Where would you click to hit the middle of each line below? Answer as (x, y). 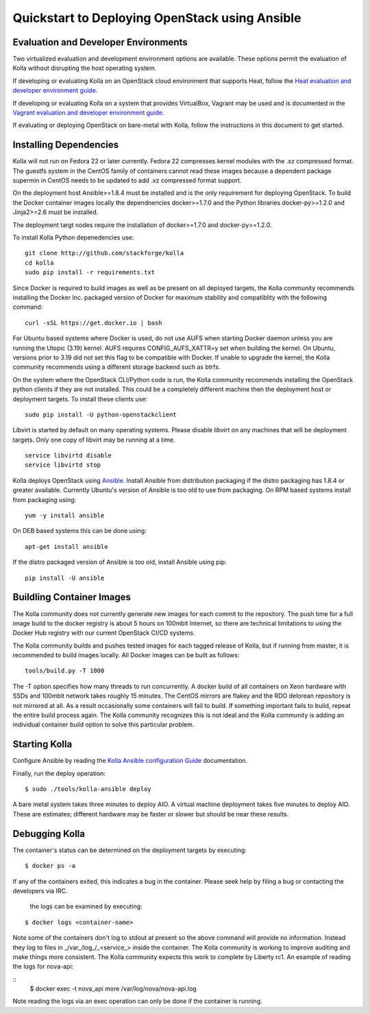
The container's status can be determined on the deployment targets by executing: (129, 850)
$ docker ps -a (50, 866)
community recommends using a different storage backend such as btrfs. (116, 367)
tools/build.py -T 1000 (65, 671)
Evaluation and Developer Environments (100, 42)
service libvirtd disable (69, 456)
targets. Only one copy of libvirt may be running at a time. (94, 440)
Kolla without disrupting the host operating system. (85, 68)
